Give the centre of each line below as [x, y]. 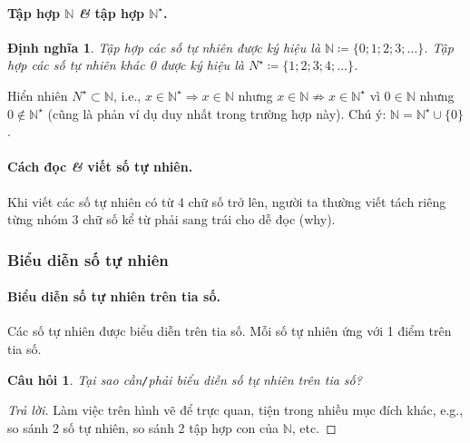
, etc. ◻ [314, 427]
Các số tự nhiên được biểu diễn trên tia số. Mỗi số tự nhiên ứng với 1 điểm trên [230, 331]
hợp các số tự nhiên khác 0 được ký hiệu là [126, 65]
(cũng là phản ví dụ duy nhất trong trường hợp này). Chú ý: [217, 113]
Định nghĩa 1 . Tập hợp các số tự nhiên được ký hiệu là [164, 47]
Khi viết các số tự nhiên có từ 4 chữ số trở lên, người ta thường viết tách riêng [227, 201]
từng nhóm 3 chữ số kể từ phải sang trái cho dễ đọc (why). [171, 219]
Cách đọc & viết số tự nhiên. [100, 167]
